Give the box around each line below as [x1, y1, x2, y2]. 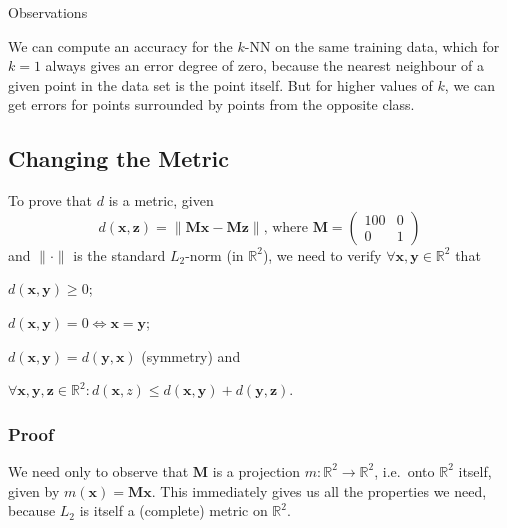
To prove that [8, 190, 93, 211]
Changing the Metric [8, 143, 230, 174]
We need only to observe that [8, 460, 189, 481]
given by [8, 480, 60, 501]
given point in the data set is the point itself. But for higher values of [8, 74, 433, 95]
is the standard [73, 244, 166, 265]
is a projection [212, 460, 301, 481]
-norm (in [185, 244, 244, 265]
